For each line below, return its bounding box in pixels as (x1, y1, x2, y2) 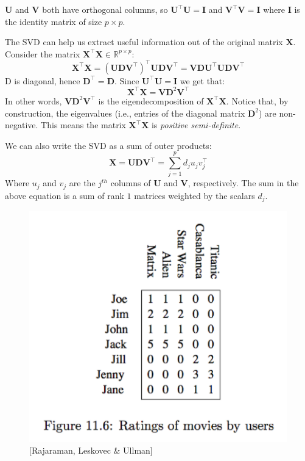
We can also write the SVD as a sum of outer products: (5, 139, 212, 151)
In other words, (5, 94, 62, 107)
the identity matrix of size (5, 15, 102, 27)
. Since (114, 74, 139, 87)
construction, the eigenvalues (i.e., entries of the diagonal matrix (5, 106, 245, 119)
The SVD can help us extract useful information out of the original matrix (5, 35, 283, 48)
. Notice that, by (226, 94, 289, 107)
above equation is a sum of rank (5, 189, 124, 201)
